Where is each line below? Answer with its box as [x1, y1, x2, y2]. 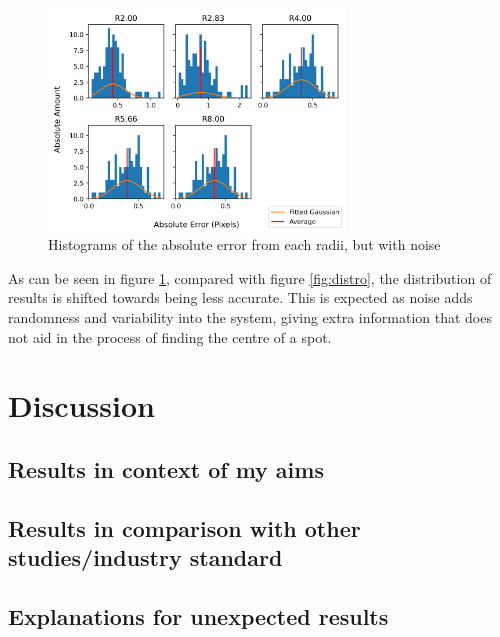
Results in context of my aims [8, 453, 324, 484]
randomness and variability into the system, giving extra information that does [8, 306, 492, 327]
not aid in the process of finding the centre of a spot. [8, 326, 332, 347]
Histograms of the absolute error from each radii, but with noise [48, 234, 441, 255]
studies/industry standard [8, 542, 283, 573]
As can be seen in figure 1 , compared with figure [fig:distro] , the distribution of [8, 267, 492, 288]
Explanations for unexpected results [8, 600, 389, 631]
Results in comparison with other [8, 512, 361, 543]
